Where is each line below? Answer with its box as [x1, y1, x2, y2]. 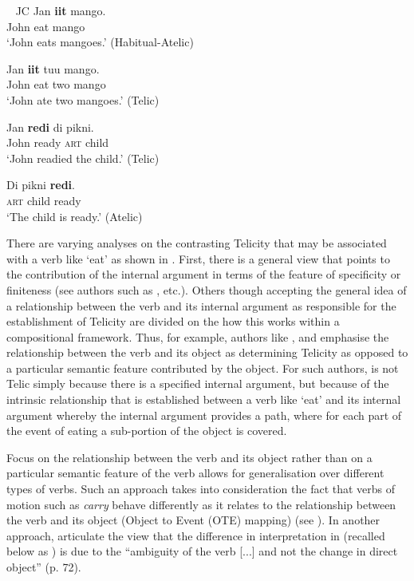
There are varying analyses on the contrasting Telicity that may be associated [6, 235, 387, 251]
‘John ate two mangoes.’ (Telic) [6, 91, 160, 108]
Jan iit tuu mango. [6, 60, 100, 77]
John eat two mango [6, 76, 106, 93]
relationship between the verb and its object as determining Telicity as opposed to [6, 344, 408, 361]
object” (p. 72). [6, 559, 81, 575]
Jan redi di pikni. [6, 118, 94, 135]
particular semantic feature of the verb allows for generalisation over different [6, 464, 384, 481]
